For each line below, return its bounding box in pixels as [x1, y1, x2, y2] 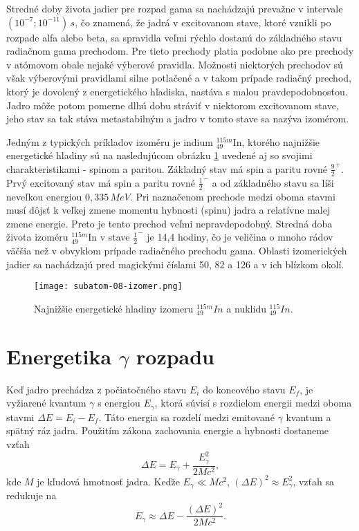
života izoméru [6, 230, 68, 244]
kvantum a [286, 409, 331, 424]
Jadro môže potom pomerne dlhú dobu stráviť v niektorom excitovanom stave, [6, 97, 339, 112]
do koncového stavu [203, 382, 286, 396]
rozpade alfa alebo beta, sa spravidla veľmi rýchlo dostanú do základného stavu [6, 30, 342, 44]
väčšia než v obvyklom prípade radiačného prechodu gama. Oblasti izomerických [6, 243, 347, 258]
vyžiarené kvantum [6, 395, 86, 410]
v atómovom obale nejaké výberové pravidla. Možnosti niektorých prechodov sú [6, 57, 343, 71]
